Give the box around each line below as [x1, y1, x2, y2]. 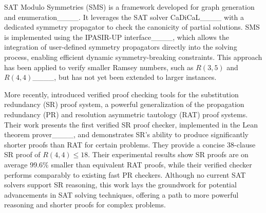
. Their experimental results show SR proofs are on [88, 149, 249, 160]
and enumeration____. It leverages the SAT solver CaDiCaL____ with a [4, 11, 244, 22]
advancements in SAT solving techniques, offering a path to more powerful [4, 189, 239, 200]
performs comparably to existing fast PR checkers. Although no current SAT [4, 169, 246, 180]
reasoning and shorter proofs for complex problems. [4, 199, 166, 210]
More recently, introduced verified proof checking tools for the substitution [4, 89, 239, 99]
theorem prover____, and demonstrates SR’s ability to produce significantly [4, 129, 249, 140]
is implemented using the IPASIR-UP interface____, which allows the [4, 31, 229, 42]
